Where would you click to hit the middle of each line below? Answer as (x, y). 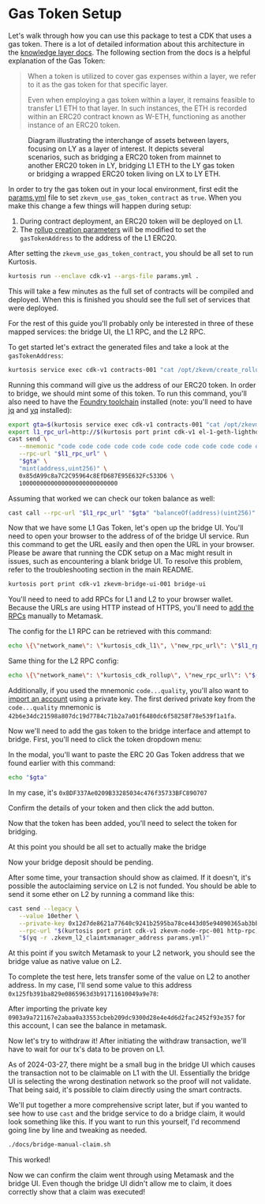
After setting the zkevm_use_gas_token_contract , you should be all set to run (131, 253)
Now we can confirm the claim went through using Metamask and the (121, 1175)
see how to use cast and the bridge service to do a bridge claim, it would (127, 1113)
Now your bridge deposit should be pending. (81, 862)
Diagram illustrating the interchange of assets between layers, (129, 140)
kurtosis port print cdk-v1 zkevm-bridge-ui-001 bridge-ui (107, 584)
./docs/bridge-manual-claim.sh (60, 1145)
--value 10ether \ (49, 916)
